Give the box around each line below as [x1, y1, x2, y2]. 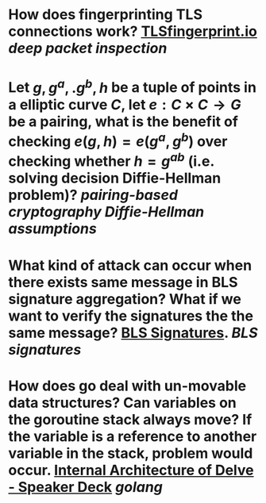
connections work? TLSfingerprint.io [8, 22, 258, 40]
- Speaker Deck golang [8, 478, 163, 496]
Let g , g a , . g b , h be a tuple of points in [8, 75, 256, 97]
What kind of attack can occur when [8, 256, 253, 275]
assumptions [8, 220, 97, 238]
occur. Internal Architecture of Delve [8, 461, 254, 479]
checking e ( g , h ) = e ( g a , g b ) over [8, 129, 228, 151]
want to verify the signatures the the [8, 307, 254, 324]
